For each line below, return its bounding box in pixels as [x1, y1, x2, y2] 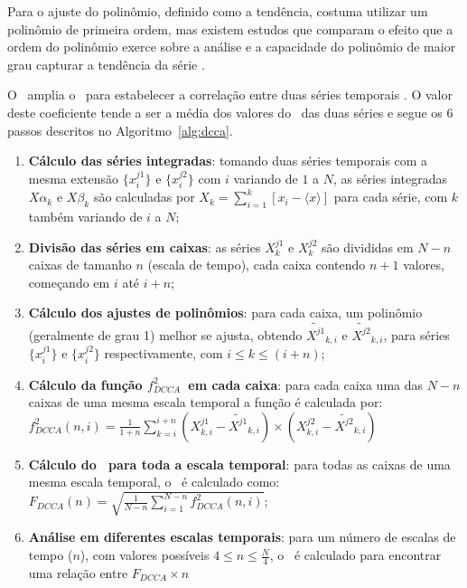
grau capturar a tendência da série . [7, 54, 205, 73]
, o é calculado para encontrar [269, 545, 442, 564]
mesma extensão [28, 168, 119, 187]
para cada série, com [333, 187, 448, 206]
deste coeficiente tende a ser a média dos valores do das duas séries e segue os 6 [7, 102, 453, 121]
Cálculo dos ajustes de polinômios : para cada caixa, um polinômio [28, 303, 423, 322]
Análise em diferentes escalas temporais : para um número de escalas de [28, 527, 456, 546]
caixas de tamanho [28, 255, 132, 274]
